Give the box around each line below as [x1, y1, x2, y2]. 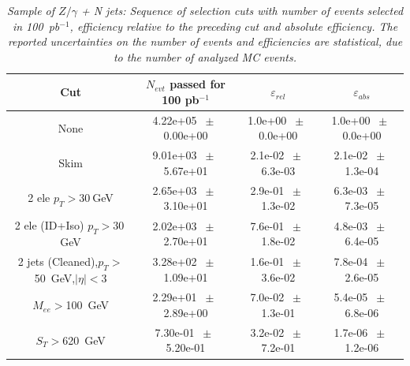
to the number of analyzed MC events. [113, 48, 297, 65]
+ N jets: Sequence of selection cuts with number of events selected [80, 2, 404, 18]
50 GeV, [34, 269, 76, 286]
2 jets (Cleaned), [17, 252, 99, 269]
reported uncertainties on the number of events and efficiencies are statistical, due [7, 33, 403, 50]
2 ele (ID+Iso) [14, 217, 84, 233]
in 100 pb [12, 17, 60, 34]
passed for [170, 76, 226, 92]
